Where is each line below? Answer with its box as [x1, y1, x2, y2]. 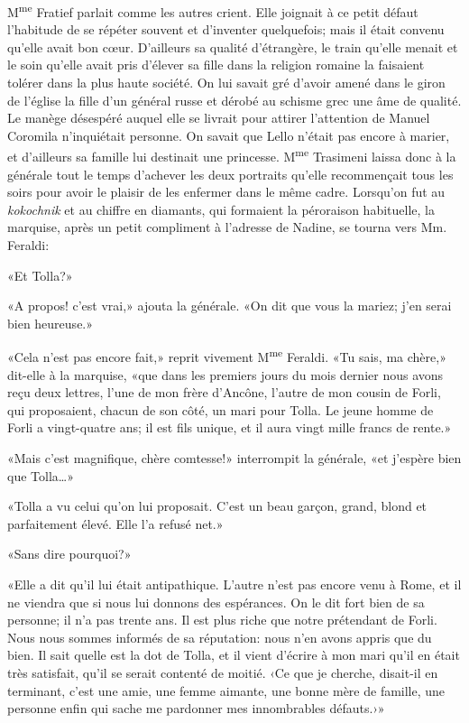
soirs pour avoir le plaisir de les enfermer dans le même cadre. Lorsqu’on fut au [7, 182, 446, 201]
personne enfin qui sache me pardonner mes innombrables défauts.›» [7, 699, 385, 718]
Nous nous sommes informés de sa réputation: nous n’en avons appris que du [7, 627, 432, 646]
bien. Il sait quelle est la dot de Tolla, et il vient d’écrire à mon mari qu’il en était [7, 645, 460, 664]
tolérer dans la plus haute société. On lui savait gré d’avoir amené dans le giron [7, 73, 446, 92]
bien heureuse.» [7, 313, 94, 332]
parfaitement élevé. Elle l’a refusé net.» [7, 514, 224, 533]
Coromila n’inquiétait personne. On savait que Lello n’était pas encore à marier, [7, 125, 450, 144]
